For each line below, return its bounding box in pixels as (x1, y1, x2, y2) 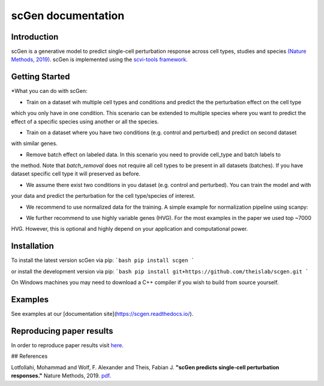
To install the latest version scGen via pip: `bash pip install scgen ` (11, 257, 195, 264)
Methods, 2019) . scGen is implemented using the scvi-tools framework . (11, 56, 188, 63)
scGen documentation (11, 9, 125, 22)
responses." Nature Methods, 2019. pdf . (11, 372, 111, 379)
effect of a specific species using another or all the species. (11, 117, 159, 125)
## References (11, 352, 48, 360)
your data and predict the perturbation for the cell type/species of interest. (11, 192, 196, 200)
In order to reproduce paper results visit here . (11, 342, 124, 349)
